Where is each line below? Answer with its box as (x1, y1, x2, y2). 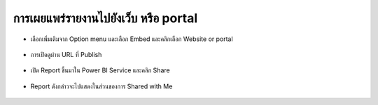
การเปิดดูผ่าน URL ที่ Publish (30, 50, 102, 58)
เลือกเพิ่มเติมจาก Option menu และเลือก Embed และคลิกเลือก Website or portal (30, 35, 234, 43)
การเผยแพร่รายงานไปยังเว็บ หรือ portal (13, 10, 198, 26)
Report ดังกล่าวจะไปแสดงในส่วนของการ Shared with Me (30, 82, 173, 90)
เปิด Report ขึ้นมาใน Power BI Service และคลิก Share (30, 66, 171, 74)
